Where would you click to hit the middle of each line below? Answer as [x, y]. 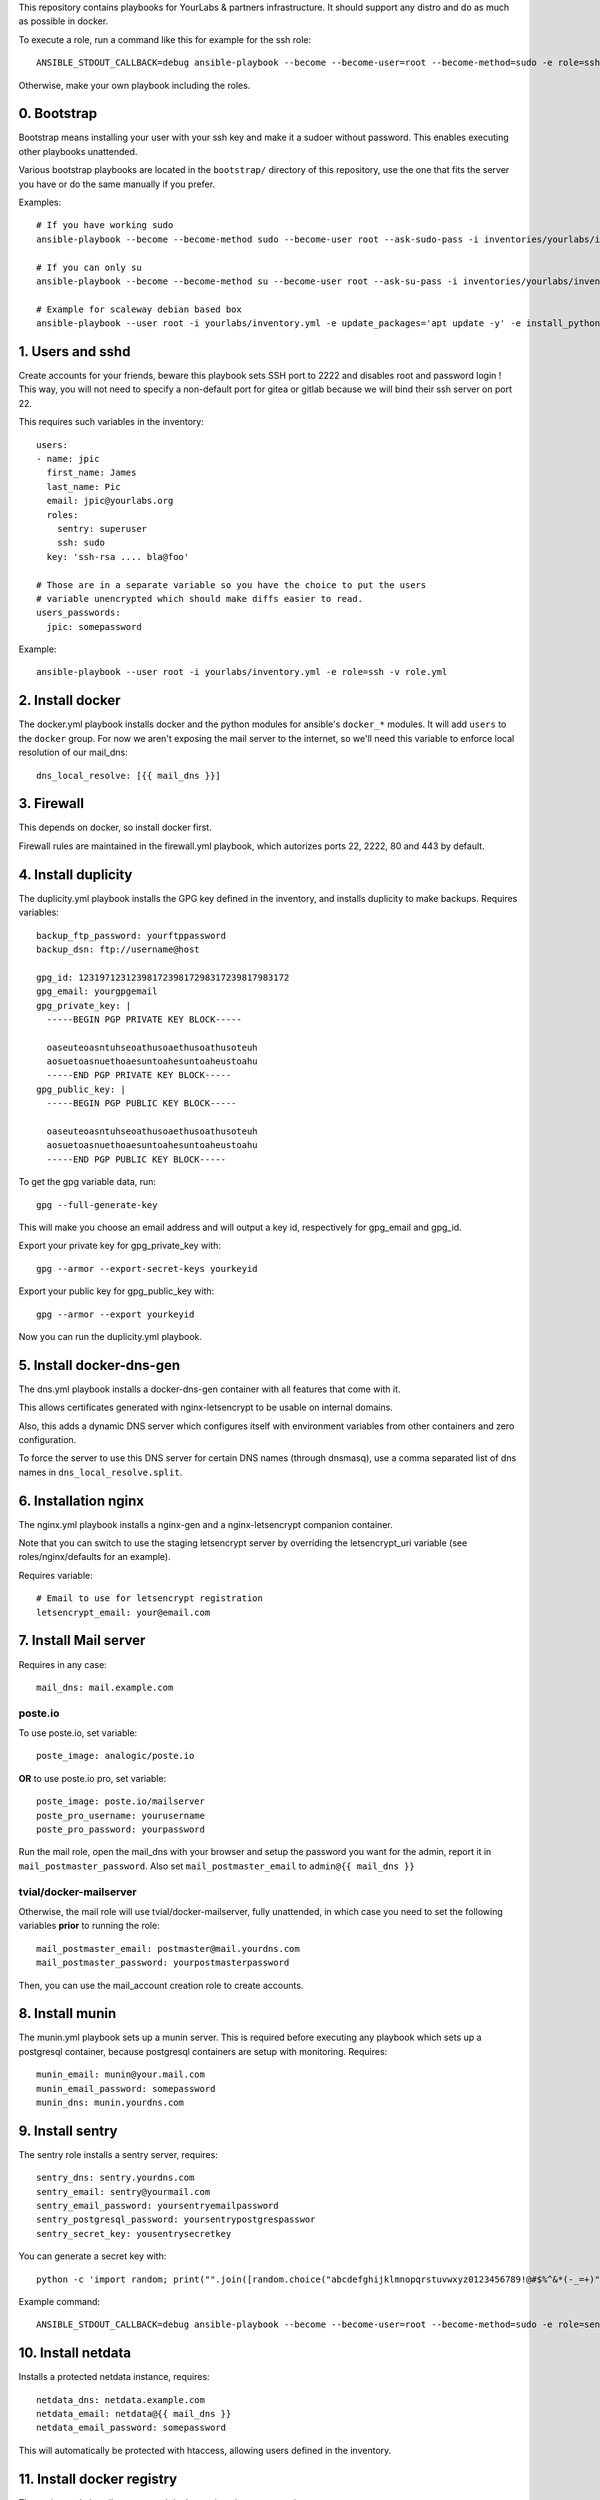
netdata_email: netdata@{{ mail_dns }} [134, 2414]
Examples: [40, 202]
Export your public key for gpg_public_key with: [116, 1291]
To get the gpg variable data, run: [87, 1182]
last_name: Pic [83, 486]
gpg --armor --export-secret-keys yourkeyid [147, 1268]
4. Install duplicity [75, 874]
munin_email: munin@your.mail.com [120, 2074]
